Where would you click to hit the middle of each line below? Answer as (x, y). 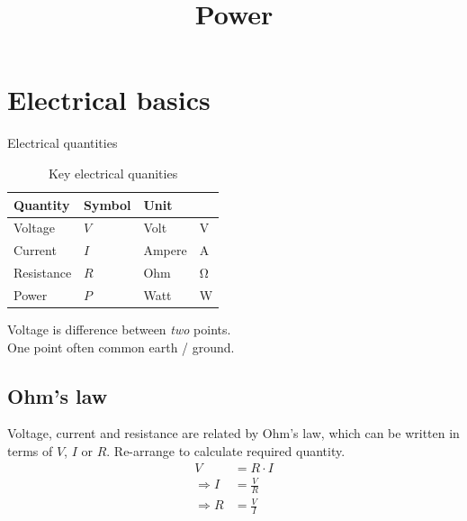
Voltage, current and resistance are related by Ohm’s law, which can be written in (233, 433)
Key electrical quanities (113, 173)
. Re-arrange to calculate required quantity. (226, 450)
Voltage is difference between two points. (119, 329)
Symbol (108, 204)
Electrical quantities (63, 143)
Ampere (165, 250)
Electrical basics (109, 100)
